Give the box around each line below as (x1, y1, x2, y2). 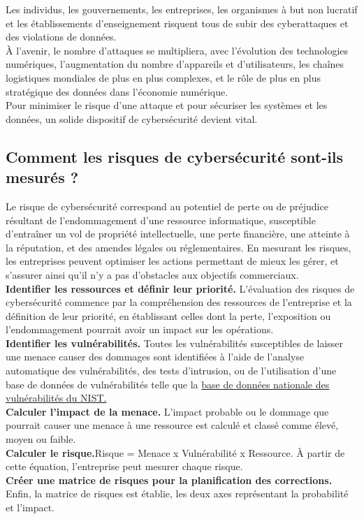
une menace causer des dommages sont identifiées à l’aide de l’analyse (6, 349, 305, 364)
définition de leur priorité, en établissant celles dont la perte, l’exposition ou (6, 308, 331, 323)
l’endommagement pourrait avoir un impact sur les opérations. (6, 322, 274, 337)
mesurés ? (6, 166, 79, 188)
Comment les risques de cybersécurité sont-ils (6, 145, 344, 167)
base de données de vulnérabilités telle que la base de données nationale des (6, 377, 330, 391)
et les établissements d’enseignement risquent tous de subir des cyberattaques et (6, 15, 349, 30)
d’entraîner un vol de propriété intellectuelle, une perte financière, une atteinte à (6, 226, 350, 241)
